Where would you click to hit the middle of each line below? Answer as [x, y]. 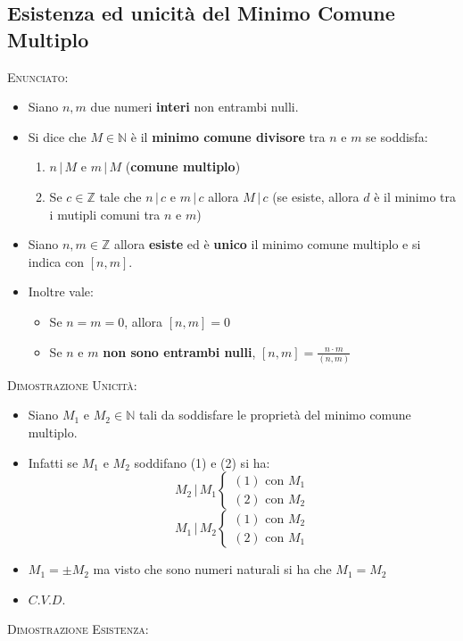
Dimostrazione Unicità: [72, 384]
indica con [56, 261]
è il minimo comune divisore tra [228, 136]
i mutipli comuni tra [105, 214]
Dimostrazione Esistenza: [78, 629]
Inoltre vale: [61, 291]
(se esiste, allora [316, 196]
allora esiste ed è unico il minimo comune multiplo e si [267, 244]
